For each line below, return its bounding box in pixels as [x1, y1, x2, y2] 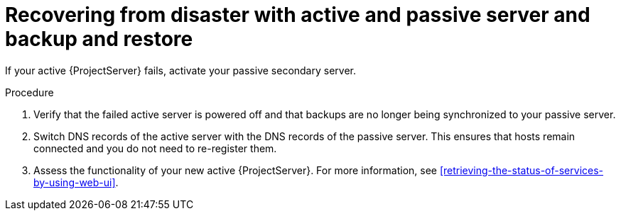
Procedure [5, 86, 54, 98]
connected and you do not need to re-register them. [33, 142, 277, 154]
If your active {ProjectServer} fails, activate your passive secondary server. [5, 64, 356, 76]
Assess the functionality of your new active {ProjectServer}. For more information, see [33, 164, 437, 176]
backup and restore [5, 27, 193, 51]
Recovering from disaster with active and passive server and [5, 3, 590, 27]
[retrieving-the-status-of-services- [439, 164, 604, 176]
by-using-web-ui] [33, 176, 116, 188]
